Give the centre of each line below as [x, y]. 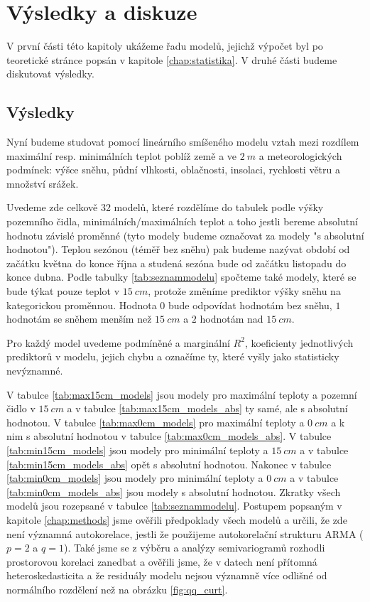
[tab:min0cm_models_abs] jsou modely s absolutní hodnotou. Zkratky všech [174, 491]
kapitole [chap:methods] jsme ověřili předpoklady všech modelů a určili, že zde [177, 519]
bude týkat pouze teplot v [63, 291]
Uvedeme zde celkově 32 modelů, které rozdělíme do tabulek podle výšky [165, 207]
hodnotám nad [232, 319]
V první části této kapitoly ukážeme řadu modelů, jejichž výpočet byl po [165, 46]
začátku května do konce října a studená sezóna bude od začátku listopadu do [176, 263]
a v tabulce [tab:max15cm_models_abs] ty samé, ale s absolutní [207, 408]
